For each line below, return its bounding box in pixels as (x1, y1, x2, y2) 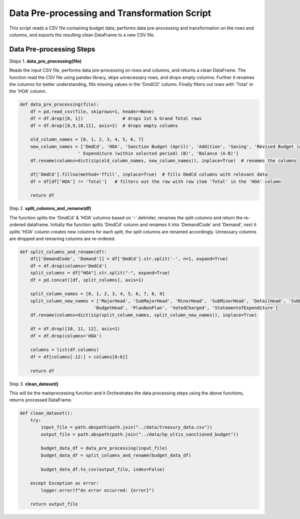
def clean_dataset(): (19, 410, 73, 416)
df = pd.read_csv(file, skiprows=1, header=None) (30, 108, 154, 114)
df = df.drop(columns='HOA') (30, 333, 102, 338)
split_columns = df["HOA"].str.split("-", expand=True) (30, 270, 170, 276)
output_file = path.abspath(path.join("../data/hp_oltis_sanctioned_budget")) (40, 431, 239, 437)
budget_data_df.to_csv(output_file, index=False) (40, 466, 165, 472)
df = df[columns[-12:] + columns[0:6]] (30, 354, 128, 359)
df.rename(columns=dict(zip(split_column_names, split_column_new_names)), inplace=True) (30, 312, 257, 317)
